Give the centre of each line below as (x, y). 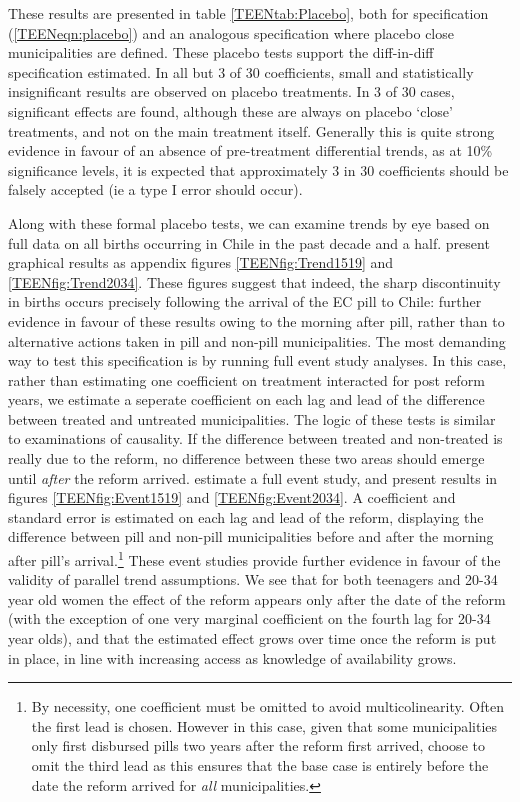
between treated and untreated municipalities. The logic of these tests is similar (252, 418)
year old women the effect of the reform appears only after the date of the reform (257, 598)
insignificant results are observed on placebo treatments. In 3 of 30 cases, (231, 91)
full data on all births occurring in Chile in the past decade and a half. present (249, 242)
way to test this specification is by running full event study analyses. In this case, (257, 360)
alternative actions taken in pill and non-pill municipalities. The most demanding (257, 340)
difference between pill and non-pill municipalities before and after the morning (251, 536)
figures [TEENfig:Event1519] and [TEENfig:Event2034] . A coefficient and (232, 497)
